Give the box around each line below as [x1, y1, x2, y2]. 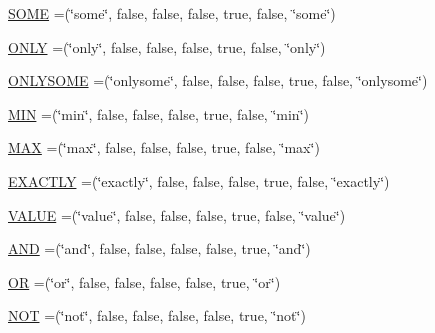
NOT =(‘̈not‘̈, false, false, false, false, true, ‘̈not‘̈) [8, 305, 306, 326]
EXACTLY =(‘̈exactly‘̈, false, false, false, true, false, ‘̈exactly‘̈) [8, 170, 390, 191]
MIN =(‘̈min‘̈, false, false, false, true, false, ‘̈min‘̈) [8, 103, 309, 124]
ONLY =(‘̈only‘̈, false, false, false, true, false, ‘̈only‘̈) [8, 36, 326, 57]
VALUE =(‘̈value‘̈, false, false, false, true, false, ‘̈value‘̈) [8, 204, 346, 225]
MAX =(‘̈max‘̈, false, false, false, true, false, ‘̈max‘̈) [8, 137, 320, 158]
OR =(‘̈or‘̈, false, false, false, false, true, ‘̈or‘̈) [8, 271, 281, 292]
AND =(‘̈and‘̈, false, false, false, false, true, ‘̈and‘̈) [8, 238, 311, 259]
